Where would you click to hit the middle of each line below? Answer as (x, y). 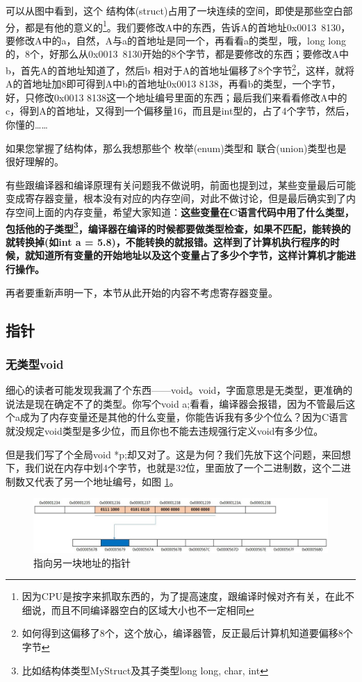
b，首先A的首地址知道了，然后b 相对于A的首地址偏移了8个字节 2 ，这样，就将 (180, 69)
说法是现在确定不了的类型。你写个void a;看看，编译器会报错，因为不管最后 (176, 403)
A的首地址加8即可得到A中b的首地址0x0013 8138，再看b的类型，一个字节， (173, 84)
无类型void (35, 364)
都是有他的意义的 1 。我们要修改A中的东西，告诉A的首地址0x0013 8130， (188, 26)
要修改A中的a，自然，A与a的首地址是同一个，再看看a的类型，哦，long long (176, 40)
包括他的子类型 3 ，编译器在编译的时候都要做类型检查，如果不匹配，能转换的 (178, 227)
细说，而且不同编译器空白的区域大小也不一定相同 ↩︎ (138, 609)
